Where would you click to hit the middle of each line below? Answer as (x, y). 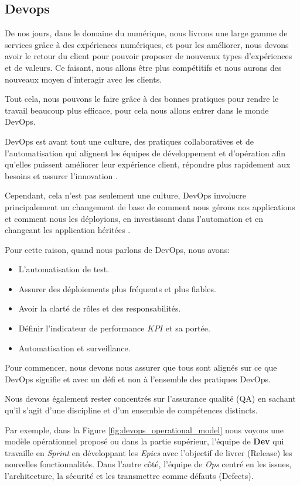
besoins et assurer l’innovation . (61, 175)
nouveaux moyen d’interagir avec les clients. (83, 79)
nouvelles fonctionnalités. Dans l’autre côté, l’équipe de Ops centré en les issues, (148, 464)
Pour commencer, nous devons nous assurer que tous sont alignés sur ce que (141, 367)
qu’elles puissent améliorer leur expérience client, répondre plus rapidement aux (148, 164)
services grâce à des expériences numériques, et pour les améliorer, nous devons (147, 44)
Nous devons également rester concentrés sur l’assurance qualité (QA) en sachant (150, 398)
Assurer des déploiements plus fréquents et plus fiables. (117, 288)
